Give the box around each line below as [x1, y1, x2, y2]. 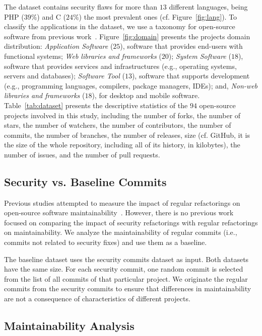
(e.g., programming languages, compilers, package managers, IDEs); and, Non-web [4, 80, 258, 91]
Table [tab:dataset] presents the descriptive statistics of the [4, 100, 188, 110]
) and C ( [37, 11, 66, 22]
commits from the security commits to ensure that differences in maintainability [4, 283, 251, 294]
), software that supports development [132, 70, 250, 81]
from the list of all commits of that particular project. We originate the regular [4, 273, 248, 284]
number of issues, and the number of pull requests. [4, 149, 160, 159]
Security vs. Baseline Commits [4, 174, 167, 189]
